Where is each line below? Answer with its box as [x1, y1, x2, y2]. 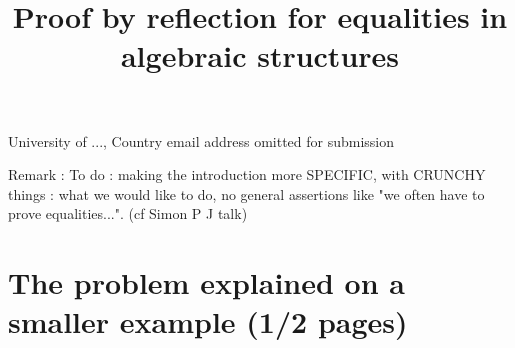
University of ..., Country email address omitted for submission [8, 130, 395, 151]
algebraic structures [120, 35, 400, 76]
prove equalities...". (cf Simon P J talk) [8, 203, 248, 224]
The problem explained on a [8, 262, 405, 303]
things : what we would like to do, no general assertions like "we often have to [8, 183, 485, 204]
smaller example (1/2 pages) [8, 301, 408, 342]
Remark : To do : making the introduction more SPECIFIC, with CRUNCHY [8, 164, 486, 185]
